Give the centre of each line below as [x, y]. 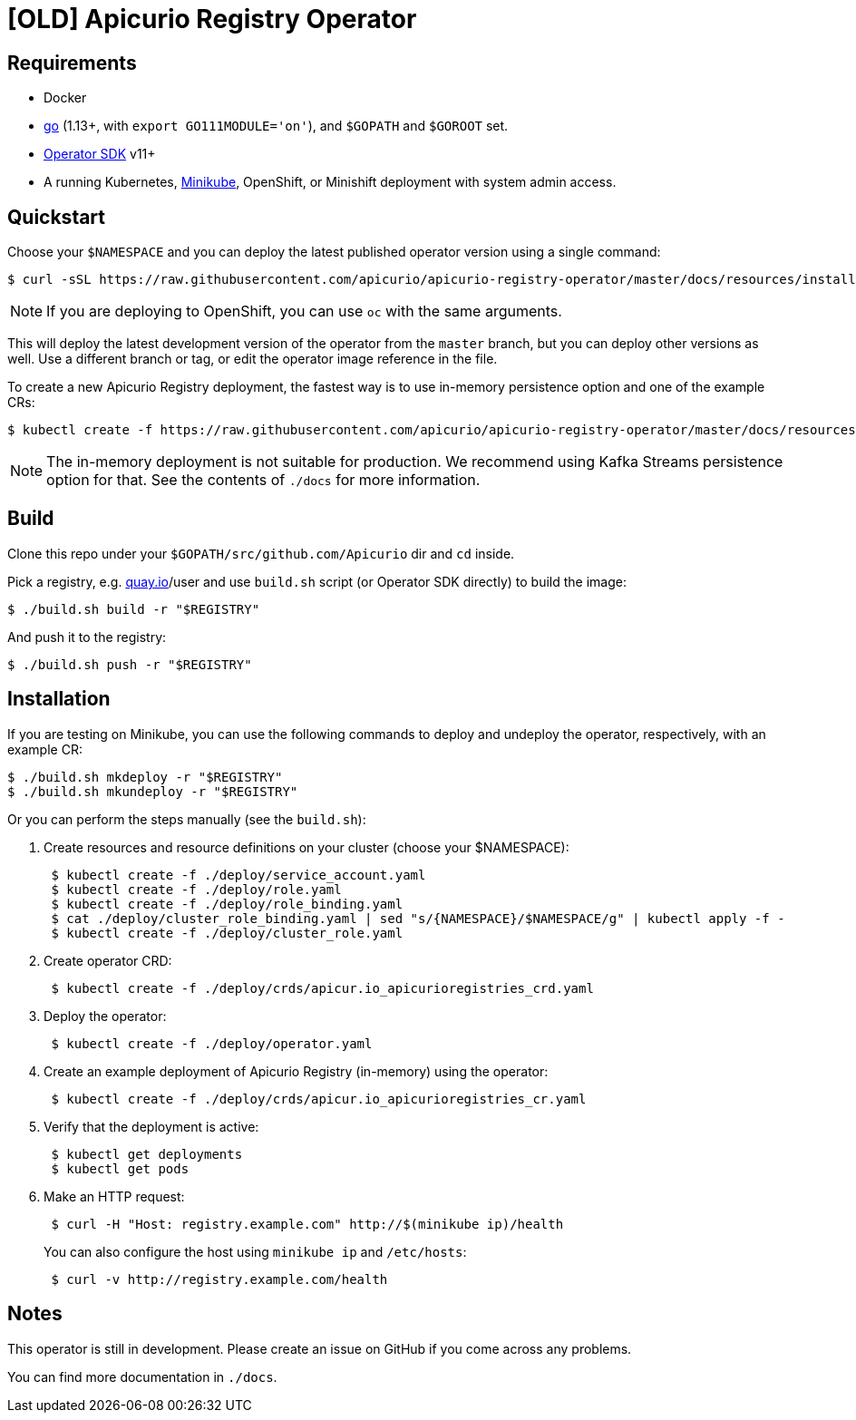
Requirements [72, 63]
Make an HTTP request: [114, 1196]
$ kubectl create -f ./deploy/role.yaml [196, 889]
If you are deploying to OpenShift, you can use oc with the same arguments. [304, 311]
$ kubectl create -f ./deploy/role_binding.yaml [227, 904]
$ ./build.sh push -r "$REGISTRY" [130, 664]
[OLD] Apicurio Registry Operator [212, 19]
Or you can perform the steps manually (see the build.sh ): [187, 819]
